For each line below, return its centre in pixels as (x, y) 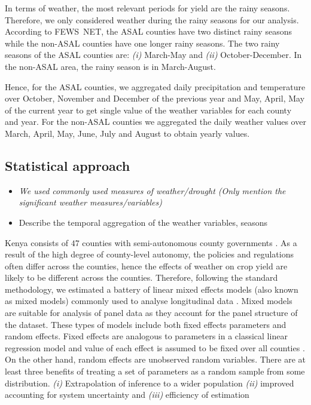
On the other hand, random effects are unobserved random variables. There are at (155, 359)
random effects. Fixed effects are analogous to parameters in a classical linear (146, 336)
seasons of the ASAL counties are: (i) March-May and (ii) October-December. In (153, 55)
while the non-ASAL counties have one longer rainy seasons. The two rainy (142, 43)
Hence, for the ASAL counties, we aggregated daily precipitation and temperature (155, 86)
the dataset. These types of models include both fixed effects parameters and (146, 324)
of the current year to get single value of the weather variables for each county (148, 110)
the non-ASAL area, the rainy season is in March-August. (110, 66)
